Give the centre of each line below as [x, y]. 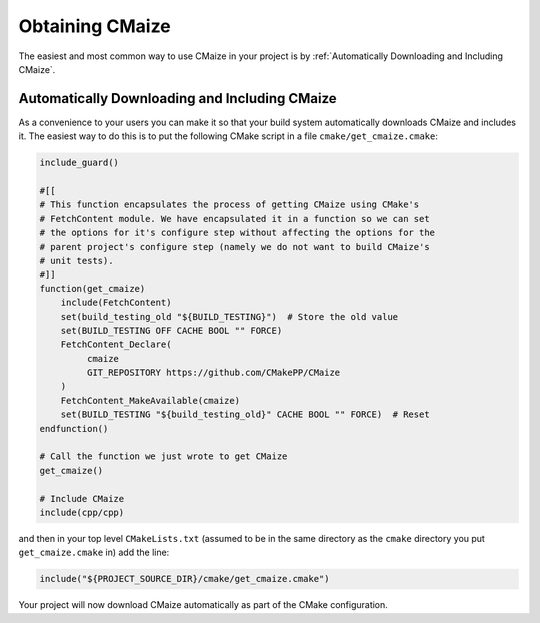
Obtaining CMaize [95, 26]
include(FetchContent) [116, 303]
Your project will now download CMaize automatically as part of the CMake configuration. [203, 605]
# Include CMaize [82, 498]
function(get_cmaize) [92, 288]
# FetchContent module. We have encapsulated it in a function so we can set [234, 218]
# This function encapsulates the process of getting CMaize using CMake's [229, 204]
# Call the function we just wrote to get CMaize [163, 456]
